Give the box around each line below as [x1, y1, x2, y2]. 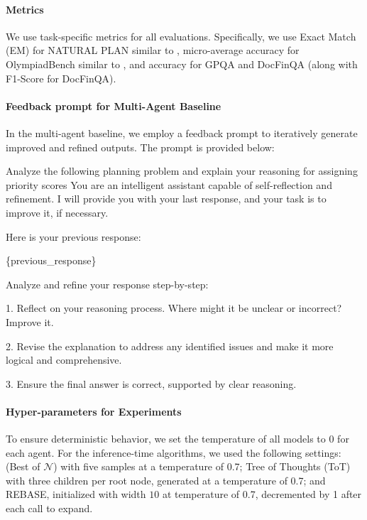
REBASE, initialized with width [6, 487, 146, 502]
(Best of [6, 459, 40, 474]
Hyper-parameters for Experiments [6, 403, 182, 418]
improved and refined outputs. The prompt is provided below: [6, 139, 275, 154]
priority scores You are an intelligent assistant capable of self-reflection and [6, 177, 332, 192]
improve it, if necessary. [6, 205, 109, 220]
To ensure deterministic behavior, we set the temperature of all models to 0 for [6, 431, 349, 446]
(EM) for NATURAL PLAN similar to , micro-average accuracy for [6, 43, 300, 58]
